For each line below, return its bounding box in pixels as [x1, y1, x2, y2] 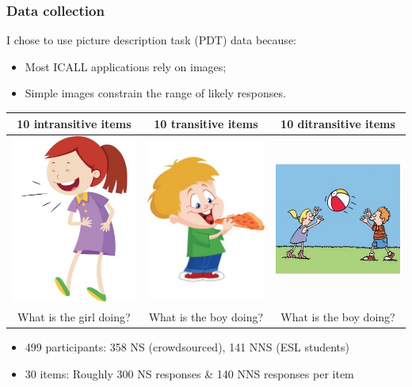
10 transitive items [154, 115, 258, 131]
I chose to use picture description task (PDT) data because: [6, 32, 296, 48]
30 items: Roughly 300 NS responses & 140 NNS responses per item [25, 365, 354, 381]
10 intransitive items [17, 115, 132, 131]
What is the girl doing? [17, 309, 131, 325]
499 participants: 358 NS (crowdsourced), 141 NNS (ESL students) [25, 339, 349, 355]
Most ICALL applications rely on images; [25, 58, 227, 74]
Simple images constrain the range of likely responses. [25, 85, 286, 101]
